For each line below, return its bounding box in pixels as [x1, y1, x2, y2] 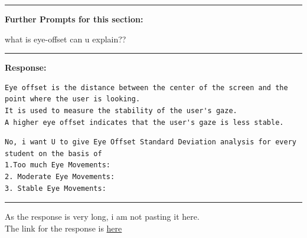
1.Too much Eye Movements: [5, 161, 110, 170]
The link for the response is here [5, 222, 122, 234]
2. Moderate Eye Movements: [5, 172, 115, 181]
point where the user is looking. [5, 95, 141, 104]
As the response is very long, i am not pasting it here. [5, 210, 200, 223]
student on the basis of [5, 149, 102, 158]
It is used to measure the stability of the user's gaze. [5, 106, 237, 115]
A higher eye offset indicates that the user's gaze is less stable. [5, 118, 284, 127]
